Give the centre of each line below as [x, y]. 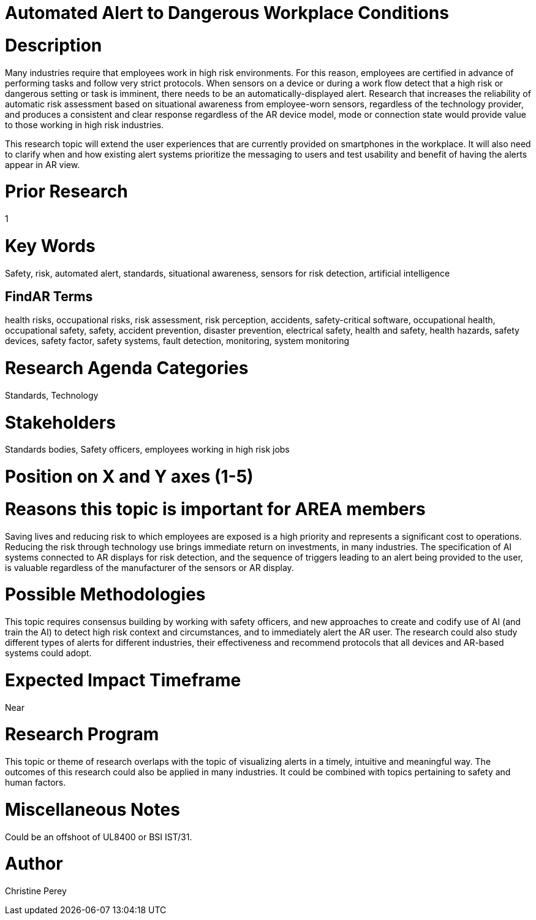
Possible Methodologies [105, 595]
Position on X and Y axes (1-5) [129, 477]
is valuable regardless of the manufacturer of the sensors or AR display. [149, 567]
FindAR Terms [49, 296]
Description [54, 45]
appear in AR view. [43, 164]
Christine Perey [36, 891]
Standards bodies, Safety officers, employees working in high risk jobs [147, 450]
